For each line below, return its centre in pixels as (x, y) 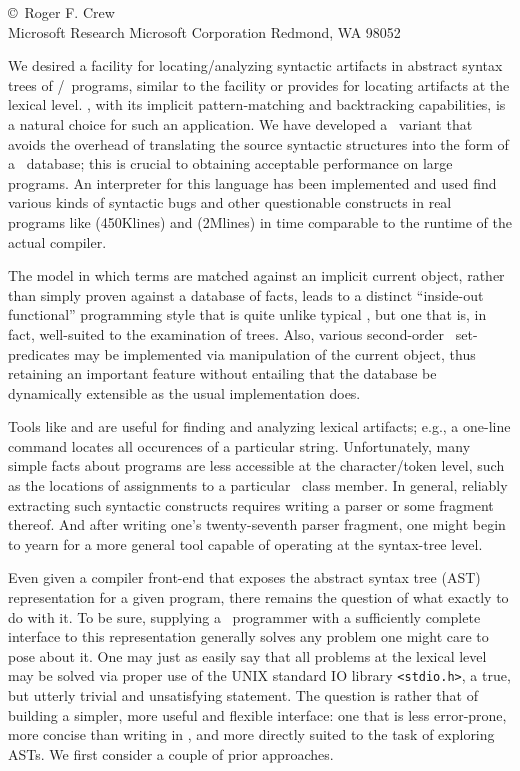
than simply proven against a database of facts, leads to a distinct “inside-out (246, 294)
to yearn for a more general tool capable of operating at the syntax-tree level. (245, 543)
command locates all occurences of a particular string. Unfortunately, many (239, 445)
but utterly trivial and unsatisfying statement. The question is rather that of (243, 695)
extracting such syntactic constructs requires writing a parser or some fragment (251, 504)
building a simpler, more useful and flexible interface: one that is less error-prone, (257, 714)
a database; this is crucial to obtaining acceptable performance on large (230, 163)
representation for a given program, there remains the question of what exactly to (258, 597)
